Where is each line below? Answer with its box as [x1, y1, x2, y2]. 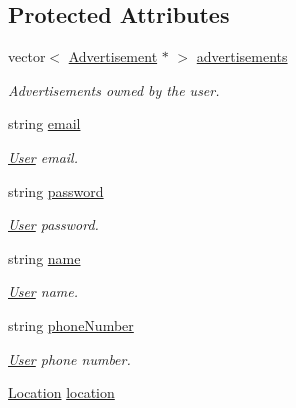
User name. [8, 281, 78, 302]
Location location [8, 382, 115, 403]
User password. [8, 214, 99, 235]
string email [8, 113, 81, 134]
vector [8, 46, 46, 67]
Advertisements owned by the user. [8, 79, 220, 100]
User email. [8, 146, 79, 167]
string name [8, 247, 81, 268]
